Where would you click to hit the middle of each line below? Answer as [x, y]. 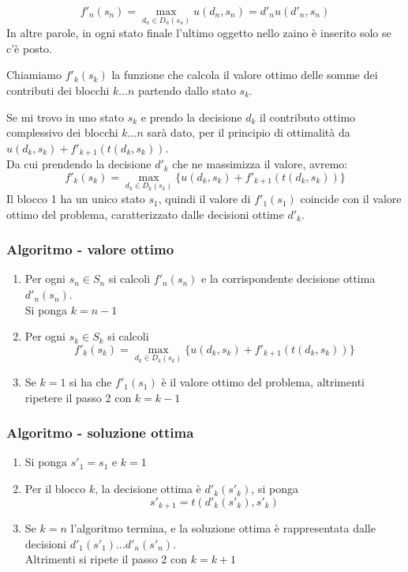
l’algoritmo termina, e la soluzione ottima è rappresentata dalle [223, 528]
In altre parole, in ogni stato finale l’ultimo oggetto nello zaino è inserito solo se [199, 33]
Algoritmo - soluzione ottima [100, 433]
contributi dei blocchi [58, 90]
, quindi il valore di [204, 199]
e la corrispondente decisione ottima [288, 278]
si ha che [91, 382]
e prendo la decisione [191, 117]
